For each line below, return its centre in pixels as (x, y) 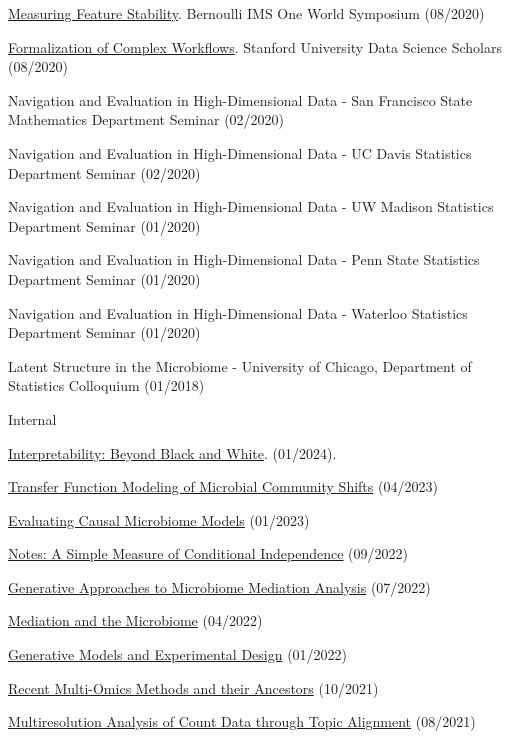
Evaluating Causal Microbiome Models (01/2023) (159, 519)
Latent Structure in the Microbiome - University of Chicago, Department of (240, 365)
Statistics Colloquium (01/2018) (106, 385)
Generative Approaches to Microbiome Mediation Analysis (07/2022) (219, 586)
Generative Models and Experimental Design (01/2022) (178, 654)
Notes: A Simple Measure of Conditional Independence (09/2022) (208, 553)
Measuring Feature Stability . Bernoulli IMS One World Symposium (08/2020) (246, 13)
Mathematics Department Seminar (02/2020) (146, 119)
